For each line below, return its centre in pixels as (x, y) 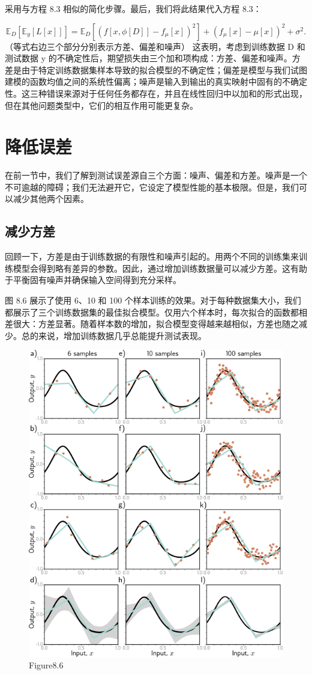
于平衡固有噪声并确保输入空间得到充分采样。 (93, 280)
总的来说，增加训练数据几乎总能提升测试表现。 (114, 335)
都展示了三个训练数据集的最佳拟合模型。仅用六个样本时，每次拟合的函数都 (152, 312)
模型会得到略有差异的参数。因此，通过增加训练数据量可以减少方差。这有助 (160, 268)
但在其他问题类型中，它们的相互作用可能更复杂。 (101, 105)
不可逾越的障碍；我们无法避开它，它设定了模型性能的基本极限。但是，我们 (152, 187)
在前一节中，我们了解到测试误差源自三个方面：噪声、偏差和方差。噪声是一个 (156, 175)
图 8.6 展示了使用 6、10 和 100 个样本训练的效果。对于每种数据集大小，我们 (153, 300)
